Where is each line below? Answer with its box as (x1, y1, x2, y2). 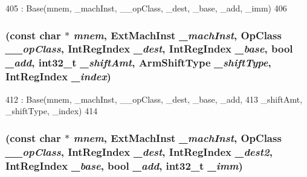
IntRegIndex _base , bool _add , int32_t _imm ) (5, 158, 243, 173)
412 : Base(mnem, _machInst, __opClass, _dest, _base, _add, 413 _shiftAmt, (5, 92, 303, 105)
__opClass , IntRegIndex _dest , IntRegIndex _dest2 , (5, 144, 273, 159)
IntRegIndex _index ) (5, 69, 111, 84)
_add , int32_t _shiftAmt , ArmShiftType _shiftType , (5, 55, 271, 70)
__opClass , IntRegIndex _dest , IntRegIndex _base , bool (5, 41, 293, 56)
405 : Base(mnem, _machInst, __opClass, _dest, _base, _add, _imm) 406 (5, 2, 287, 14)
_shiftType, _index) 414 (5, 105, 98, 117)
